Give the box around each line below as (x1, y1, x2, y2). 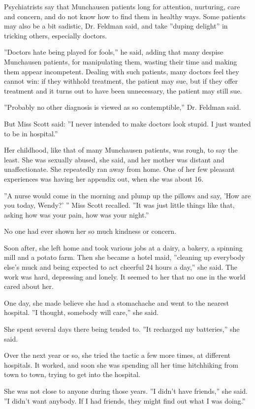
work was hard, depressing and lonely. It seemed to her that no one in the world (4, 271, 246, 282)
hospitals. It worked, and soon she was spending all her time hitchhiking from (4, 359, 238, 370)
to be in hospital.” (4, 128, 58, 138)
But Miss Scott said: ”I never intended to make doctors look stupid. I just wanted (4, 118, 251, 128)
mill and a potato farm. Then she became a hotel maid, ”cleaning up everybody (4, 252, 245, 262)
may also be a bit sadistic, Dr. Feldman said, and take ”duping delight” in (4, 21, 228, 31)
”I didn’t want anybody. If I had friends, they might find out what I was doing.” (4, 395, 246, 406)
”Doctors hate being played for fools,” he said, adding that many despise (4, 47, 223, 57)
